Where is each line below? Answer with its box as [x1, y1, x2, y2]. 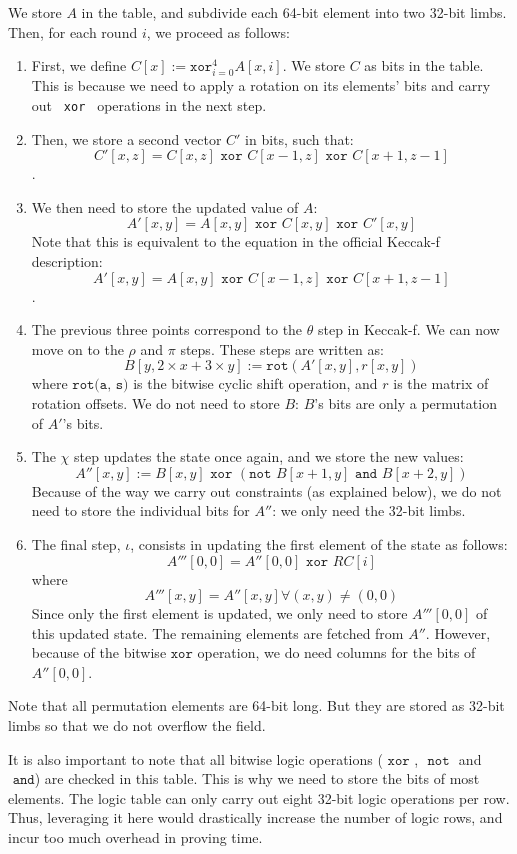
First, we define [31, 55, 127, 76]
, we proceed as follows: [146, 21, 290, 42]
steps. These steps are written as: [180, 338, 384, 359]
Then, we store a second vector [31, 128, 222, 149]
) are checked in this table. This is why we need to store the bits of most [34, 768, 480, 789]
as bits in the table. [364, 55, 484, 76]
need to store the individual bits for [31, 500, 250, 521]
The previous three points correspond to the [31, 319, 303, 340]
